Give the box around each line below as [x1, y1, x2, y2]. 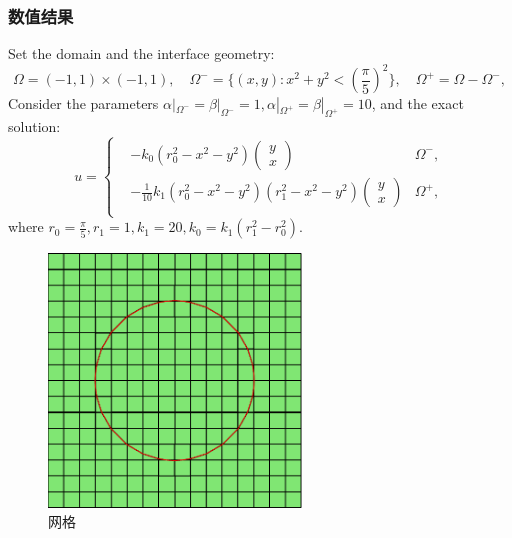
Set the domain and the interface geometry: [8, 43, 275, 64]
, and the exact [371, 93, 464, 114]
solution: [8, 116, 61, 137]
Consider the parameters [8, 93, 159, 114]
